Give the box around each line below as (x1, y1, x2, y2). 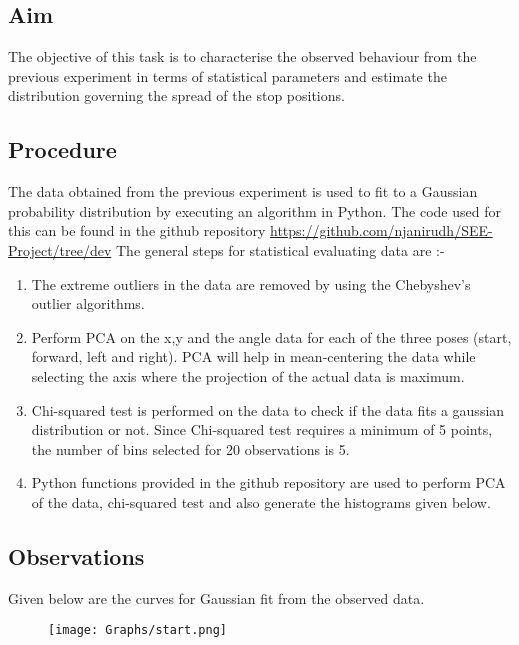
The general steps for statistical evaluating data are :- (116, 239, 445, 260)
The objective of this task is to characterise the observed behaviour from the (8, 46, 477, 67)
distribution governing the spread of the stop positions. (8, 85, 345, 106)
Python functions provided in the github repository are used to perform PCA (31, 472, 506, 493)
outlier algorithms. (31, 293, 145, 314)
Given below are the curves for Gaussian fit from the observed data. (8, 587, 425, 608)
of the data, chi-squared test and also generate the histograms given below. (31, 491, 491, 512)
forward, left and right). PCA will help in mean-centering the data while (31, 346, 476, 367)
